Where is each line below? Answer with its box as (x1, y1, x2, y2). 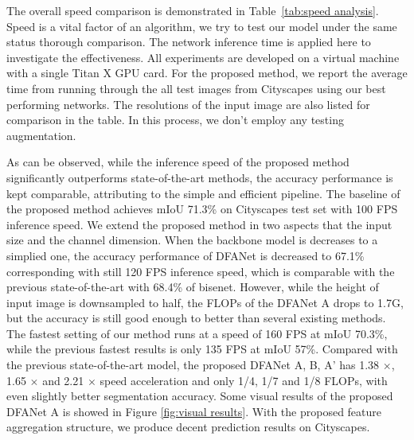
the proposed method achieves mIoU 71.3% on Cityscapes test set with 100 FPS (6, 201, 398, 217)
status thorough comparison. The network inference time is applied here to (6, 33, 371, 50)
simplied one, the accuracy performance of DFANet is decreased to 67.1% (6, 247, 365, 263)
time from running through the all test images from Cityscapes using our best (6, 80, 386, 96)
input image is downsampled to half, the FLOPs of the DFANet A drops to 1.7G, (6, 294, 404, 310)
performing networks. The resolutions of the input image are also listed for (6, 95, 370, 112)
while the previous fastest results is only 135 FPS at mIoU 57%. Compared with (6, 341, 398, 357)
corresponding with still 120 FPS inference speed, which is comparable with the (6, 263, 395, 279)
